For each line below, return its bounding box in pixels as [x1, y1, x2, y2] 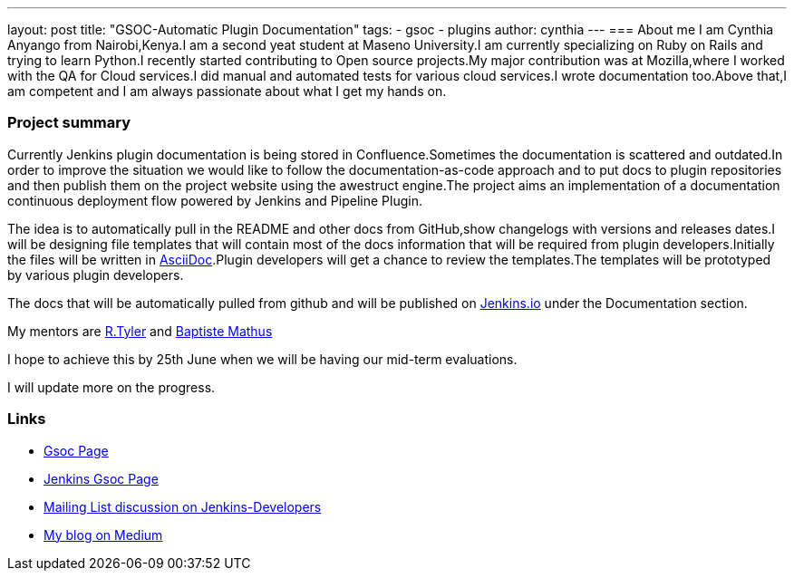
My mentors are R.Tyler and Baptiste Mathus [7, 323, 273, 339]
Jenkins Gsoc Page [44, 470, 159, 486]
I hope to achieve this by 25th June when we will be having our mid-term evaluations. [7, 351, 518, 367]
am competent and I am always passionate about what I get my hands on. [7, 83, 447, 99]
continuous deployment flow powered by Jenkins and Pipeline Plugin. [7, 192, 422, 208]
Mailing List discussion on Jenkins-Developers [44, 498, 322, 515]
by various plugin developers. [7, 266, 184, 283]
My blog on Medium [44, 526, 163, 543]
